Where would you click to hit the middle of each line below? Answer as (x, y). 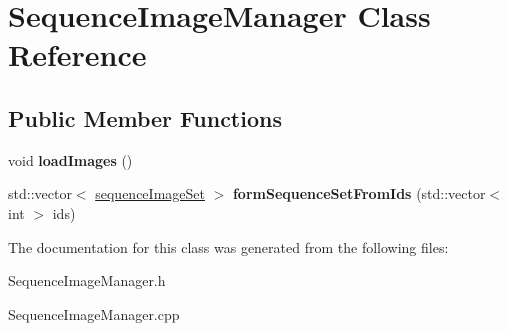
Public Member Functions (145, 117)
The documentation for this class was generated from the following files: (228, 246)
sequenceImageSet (150, 193)
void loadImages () (70, 159)
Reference (77, 54)
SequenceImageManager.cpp (94, 313)
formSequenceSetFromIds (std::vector (359, 193)
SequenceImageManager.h (87, 280)
